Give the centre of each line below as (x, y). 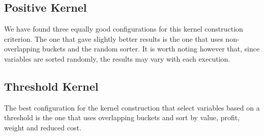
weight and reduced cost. (43, 127)
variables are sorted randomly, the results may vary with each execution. (117, 58)
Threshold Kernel (51, 86)
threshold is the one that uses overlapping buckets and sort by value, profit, (122, 117)
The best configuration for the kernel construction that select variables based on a (132, 107)
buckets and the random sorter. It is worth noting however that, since (151, 49)
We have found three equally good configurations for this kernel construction (124, 29)
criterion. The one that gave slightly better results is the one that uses (114, 38)
